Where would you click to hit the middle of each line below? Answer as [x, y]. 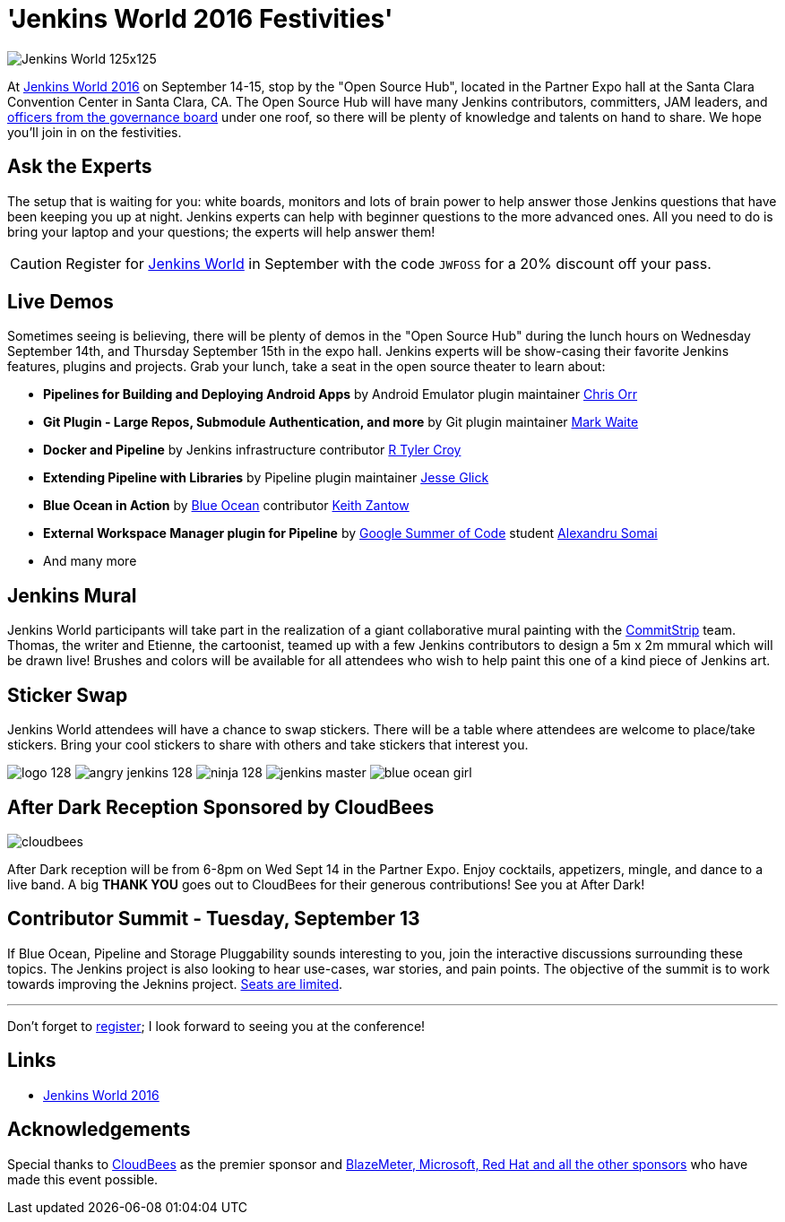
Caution [36, 263]
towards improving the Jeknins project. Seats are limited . [175, 984]
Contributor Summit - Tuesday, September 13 [214, 919]
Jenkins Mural [72, 595]
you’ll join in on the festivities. [95, 132]
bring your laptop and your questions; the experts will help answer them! [221, 231]
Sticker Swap [68, 695]
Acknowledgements [99, 1130]
